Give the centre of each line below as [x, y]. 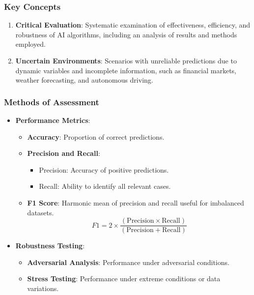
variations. [43, 288]
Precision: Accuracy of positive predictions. [104, 169]
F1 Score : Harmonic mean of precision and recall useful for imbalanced [136, 202]
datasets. [41, 212]
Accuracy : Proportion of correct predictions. [96, 136]
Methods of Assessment [52, 102]
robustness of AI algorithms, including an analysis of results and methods [126, 34]
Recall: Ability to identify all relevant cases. [105, 186]
